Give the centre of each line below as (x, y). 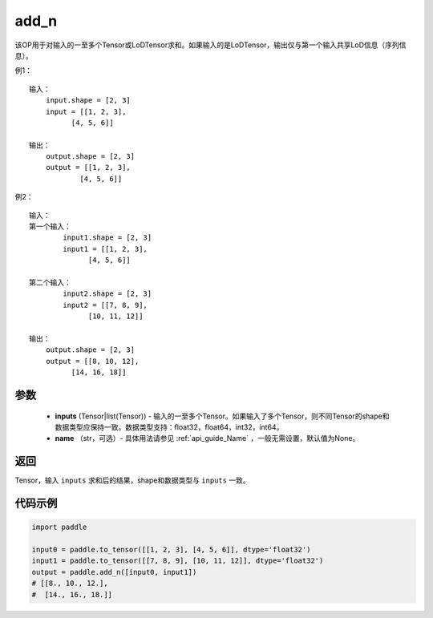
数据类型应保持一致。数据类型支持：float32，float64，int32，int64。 (169, 427)
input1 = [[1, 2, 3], (105, 249)
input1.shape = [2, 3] (107, 238)
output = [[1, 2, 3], (88, 168)
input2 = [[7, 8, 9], (105, 305)
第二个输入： (50, 282)
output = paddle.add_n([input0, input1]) (114, 572)
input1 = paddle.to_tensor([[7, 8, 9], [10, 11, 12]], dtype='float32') (178, 561)
